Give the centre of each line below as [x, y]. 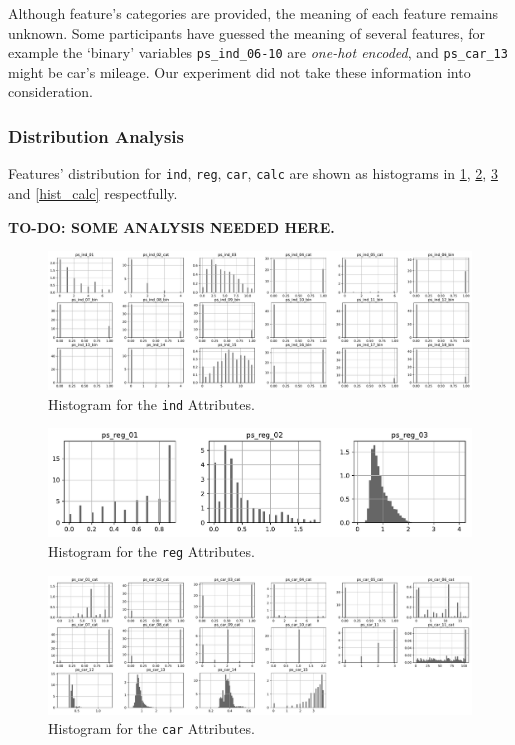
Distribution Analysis [96, 135]
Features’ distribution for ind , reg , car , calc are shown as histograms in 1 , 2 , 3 [253, 173]
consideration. [50, 91]
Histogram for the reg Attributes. [151, 551]
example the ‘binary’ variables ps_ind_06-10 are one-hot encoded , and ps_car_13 [258, 52]
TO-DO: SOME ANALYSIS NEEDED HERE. [171, 226]
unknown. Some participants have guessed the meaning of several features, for [246, 32]
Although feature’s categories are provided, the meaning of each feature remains [253, 13]
